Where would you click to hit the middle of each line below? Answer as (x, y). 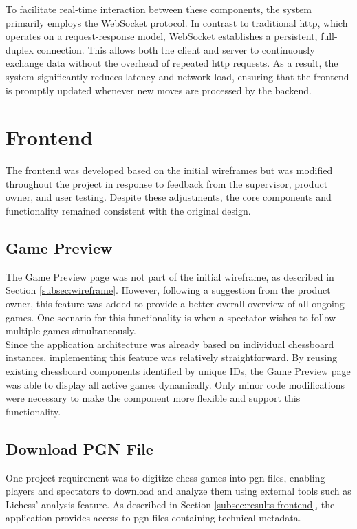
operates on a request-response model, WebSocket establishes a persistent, (162, 36)
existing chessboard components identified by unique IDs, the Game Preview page (178, 371)
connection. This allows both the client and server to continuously (176, 49)
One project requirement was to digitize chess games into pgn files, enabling (165, 477)
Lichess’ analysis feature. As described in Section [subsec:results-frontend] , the (170, 504)
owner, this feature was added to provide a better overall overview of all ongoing (175, 304)
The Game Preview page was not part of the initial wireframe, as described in (170, 276)
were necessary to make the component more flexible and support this (153, 398)
